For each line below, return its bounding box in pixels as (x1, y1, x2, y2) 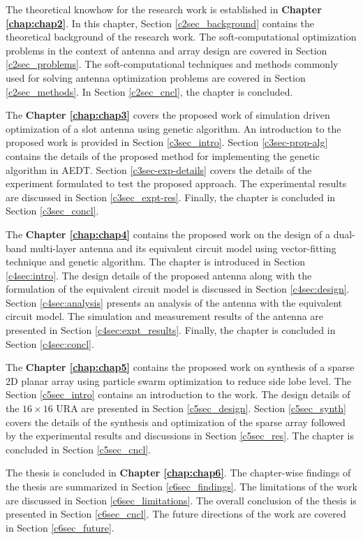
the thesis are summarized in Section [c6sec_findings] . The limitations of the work (6, 479, 357, 493)
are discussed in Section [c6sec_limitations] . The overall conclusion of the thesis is (6, 492, 357, 507)
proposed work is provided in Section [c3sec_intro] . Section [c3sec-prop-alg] (6, 135, 328, 149)
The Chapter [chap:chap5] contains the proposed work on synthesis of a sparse (6, 360, 355, 374)
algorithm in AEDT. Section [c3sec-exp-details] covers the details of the (6, 162, 312, 177)
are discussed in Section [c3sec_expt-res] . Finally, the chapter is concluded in (6, 189, 336, 204)
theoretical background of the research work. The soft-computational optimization (6, 29, 357, 44)
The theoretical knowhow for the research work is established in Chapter (6, 2, 322, 16)
